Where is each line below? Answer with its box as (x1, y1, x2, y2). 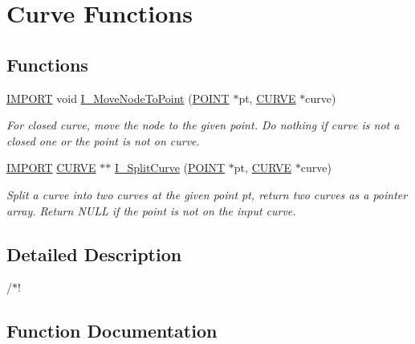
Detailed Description (6, 241, 182, 266)
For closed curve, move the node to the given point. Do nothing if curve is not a (6, 117, 400, 133)
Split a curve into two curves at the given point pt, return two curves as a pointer (6, 186, 408, 203)
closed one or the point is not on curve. (6, 132, 200, 149)
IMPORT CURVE (6, 159, 96, 176)
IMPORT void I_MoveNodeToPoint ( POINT (6, 89, 230, 106)
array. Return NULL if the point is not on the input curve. (6, 202, 296, 219)
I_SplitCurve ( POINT (115, 159, 226, 176)
